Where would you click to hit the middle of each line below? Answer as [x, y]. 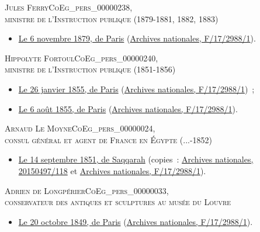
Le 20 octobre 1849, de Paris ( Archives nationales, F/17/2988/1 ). [136, 221]
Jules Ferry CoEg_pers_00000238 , [69, 7]
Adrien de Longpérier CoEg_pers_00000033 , [87, 190]
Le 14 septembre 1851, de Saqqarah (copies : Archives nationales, [136, 159]
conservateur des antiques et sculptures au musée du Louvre [118, 202]
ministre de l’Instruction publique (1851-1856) [90, 69]
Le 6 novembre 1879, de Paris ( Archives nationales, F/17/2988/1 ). [137, 38]
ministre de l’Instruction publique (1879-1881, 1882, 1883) [112, 18]
